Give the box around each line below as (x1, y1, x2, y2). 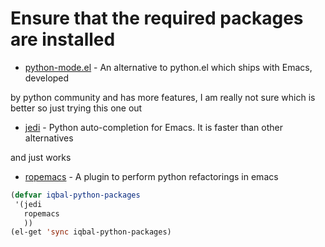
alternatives (24, 132, 74, 144)
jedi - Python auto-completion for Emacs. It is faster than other (24, 121, 283, 133)
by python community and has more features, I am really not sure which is (10, 91, 316, 103)
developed (24, 72, 70, 84)
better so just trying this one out (10, 102, 143, 114)
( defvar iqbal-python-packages (10, 190, 141, 200)
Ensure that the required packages (10, 7, 304, 30)
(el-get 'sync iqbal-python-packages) (10, 227, 172, 237)
